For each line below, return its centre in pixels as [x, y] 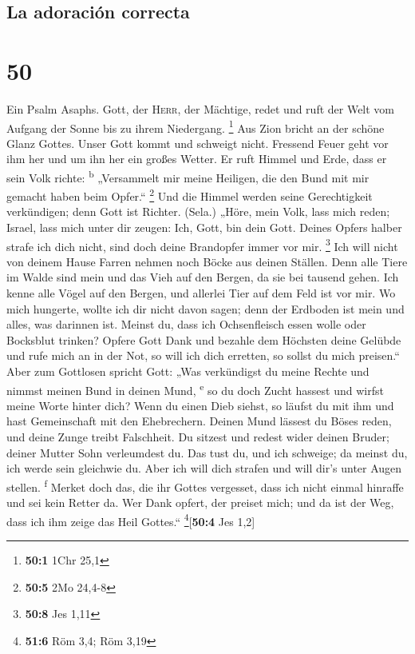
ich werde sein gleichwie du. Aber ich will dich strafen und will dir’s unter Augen [204, 468]
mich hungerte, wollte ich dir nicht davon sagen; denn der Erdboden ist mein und [206, 308]
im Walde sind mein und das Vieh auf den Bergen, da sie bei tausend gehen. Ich [203, 277]
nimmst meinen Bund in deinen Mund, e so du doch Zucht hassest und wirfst [195, 389]
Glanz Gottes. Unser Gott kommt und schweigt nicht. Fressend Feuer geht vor [198, 143]
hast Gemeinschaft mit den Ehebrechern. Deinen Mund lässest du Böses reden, [199, 421]
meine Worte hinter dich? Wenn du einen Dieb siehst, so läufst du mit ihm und [200, 405]
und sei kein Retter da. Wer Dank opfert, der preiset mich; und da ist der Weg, [200, 502]
